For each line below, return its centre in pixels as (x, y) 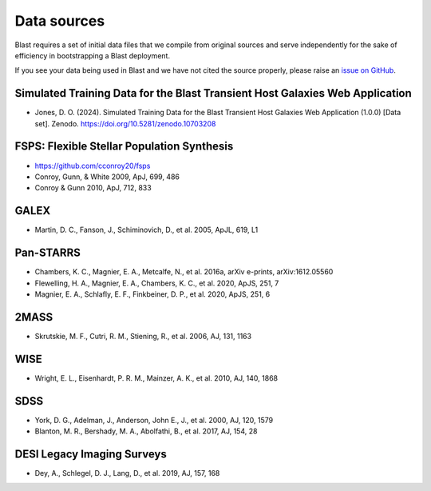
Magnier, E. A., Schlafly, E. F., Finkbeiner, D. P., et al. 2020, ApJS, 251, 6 (152, 294)
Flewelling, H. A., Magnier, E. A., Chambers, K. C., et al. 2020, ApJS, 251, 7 (157, 283)
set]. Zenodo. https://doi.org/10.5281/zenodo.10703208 (125, 123)
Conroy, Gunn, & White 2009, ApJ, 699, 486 (107, 177)
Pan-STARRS (48, 253)
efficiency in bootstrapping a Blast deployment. (93, 55)
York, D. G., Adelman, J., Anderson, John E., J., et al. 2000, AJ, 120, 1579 (154, 420)
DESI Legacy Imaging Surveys (91, 454)
